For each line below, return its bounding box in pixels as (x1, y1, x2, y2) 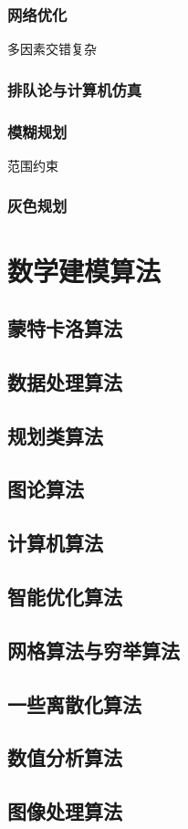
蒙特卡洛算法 (7, 314, 122, 342)
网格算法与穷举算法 (7, 635, 180, 664)
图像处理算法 (7, 797, 122, 825)
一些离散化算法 (7, 689, 141, 718)
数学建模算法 (7, 251, 162, 289)
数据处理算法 (7, 367, 122, 395)
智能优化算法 (7, 582, 122, 610)
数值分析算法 (7, 743, 122, 771)
